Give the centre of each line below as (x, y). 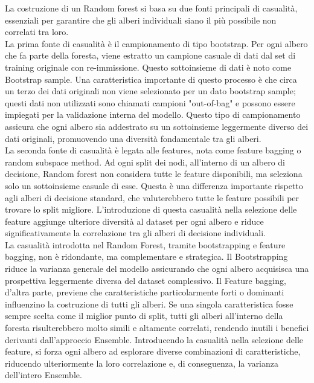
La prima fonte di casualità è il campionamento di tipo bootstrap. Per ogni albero (156, 43)
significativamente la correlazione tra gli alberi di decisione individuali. (136, 233)
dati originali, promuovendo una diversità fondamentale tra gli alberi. (133, 138)
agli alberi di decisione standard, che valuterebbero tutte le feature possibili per (152, 197)
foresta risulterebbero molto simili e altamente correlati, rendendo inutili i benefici (157, 328)
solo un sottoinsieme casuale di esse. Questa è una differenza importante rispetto (154, 185)
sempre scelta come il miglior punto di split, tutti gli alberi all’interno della (144, 316)
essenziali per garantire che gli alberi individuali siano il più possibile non (141, 20)
